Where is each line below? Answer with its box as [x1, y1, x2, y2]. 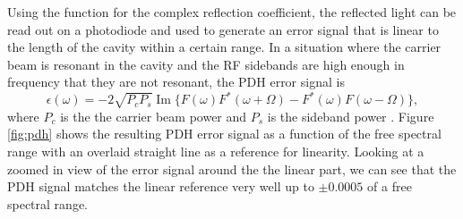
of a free [367, 177, 412, 196]
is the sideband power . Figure [267, 106, 434, 125]
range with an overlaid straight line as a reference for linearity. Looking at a [7, 142, 424, 161]
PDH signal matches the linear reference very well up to [7, 177, 314, 196]
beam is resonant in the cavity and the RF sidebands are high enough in [7, 55, 405, 73]
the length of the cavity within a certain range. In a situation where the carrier [7, 38, 442, 56]
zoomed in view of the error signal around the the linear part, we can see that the [7, 159, 457, 178]
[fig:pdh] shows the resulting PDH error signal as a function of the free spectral [7, 124, 442, 143]
